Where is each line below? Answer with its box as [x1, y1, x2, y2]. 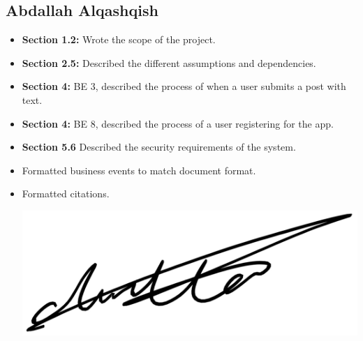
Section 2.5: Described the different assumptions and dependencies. [22, 55, 316, 70]
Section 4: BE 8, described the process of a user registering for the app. [22, 116, 334, 130]
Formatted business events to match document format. [22, 162, 256, 177]
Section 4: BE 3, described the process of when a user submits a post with [22, 79, 346, 93]
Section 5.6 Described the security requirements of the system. [22, 139, 296, 154]
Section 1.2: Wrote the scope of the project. [22, 32, 216, 47]
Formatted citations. [22, 186, 110, 201]
